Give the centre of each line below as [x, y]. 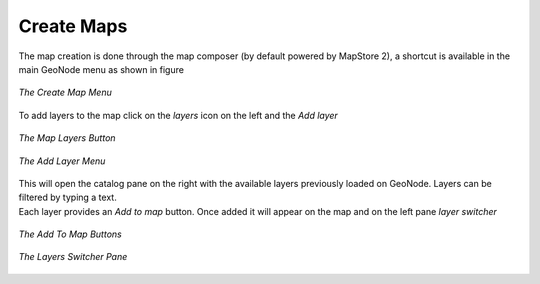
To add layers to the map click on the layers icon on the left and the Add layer [178, 115]
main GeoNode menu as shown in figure [101, 69]
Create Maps [73, 26]
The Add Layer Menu [62, 161]
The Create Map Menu [65, 92]
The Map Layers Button [67, 138]
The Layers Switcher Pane [73, 257]
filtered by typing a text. [67, 197]
